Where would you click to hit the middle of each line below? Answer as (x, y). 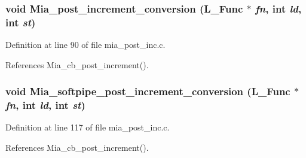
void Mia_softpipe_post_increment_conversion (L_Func (148, 91)
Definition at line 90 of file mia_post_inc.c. (85, 45)
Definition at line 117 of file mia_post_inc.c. (88, 127)
